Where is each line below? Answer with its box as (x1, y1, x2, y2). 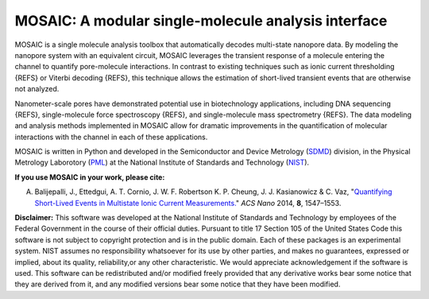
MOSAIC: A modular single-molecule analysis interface (14, 12, 388, 29)
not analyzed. (14, 84, 60, 94)
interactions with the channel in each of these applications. (14, 132, 208, 142)
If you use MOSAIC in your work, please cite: (14, 172, 165, 182)
